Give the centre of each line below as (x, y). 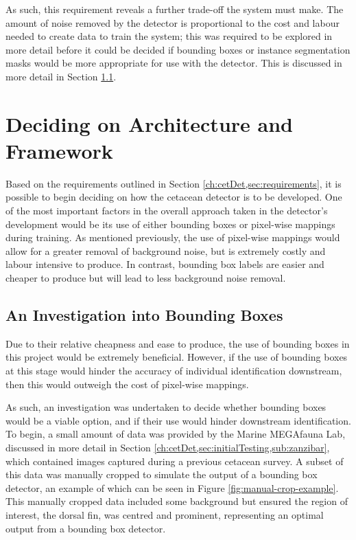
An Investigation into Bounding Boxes (144, 315)
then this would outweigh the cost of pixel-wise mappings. (127, 384)
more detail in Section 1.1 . (61, 76)
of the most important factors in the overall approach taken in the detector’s (167, 211)
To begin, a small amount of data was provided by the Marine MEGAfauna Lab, (176, 434)
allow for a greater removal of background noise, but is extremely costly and (166, 250)
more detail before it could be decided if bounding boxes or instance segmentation (178, 49)
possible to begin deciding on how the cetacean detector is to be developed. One (174, 197)
